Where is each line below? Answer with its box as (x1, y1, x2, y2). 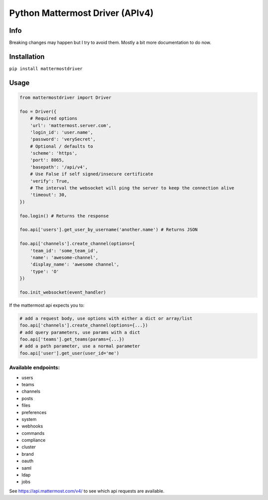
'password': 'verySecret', (30, 137, 96, 142)
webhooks (21, 423, 43, 429)
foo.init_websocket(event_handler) (19, 289, 106, 295)
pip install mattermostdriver (9, 66, 83, 72)
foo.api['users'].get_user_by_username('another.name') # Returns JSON (19, 227, 198, 233)
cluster (21, 444, 36, 450)
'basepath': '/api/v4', (30, 164, 88, 170)
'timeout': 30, (30, 192, 67, 198)
